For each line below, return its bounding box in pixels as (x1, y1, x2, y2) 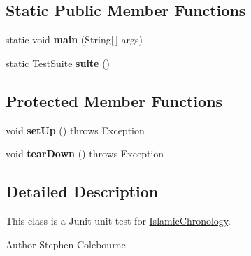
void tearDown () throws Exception (6, 146, 164, 161)
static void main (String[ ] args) (6, 32, 143, 47)
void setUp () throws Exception (6, 122, 145, 137)
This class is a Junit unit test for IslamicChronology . (6, 213, 231, 227)
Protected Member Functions (6, 90, 223, 111)
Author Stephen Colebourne (6, 236, 126, 251)
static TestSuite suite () (6, 55, 110, 70)
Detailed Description (6, 180, 159, 202)
